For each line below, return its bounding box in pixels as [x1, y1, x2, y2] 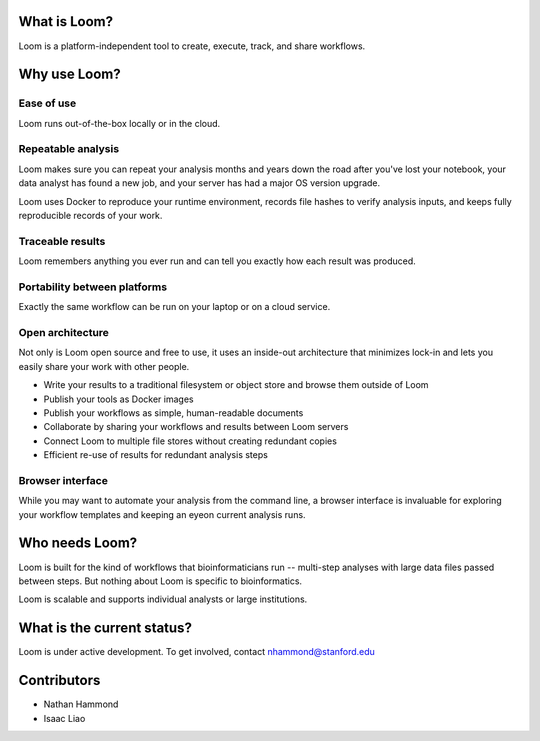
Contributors [18, 672, 101, 689]
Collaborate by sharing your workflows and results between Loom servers [43, 421, 349, 433]
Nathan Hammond [43, 698, 119, 710]
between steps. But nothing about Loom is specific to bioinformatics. [18, 575, 303, 587]
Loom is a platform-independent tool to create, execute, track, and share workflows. [18, 40, 366, 52]
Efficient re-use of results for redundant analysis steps [43, 449, 269, 461]
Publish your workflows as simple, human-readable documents [43, 406, 304, 419]
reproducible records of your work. [18, 209, 163, 221]
